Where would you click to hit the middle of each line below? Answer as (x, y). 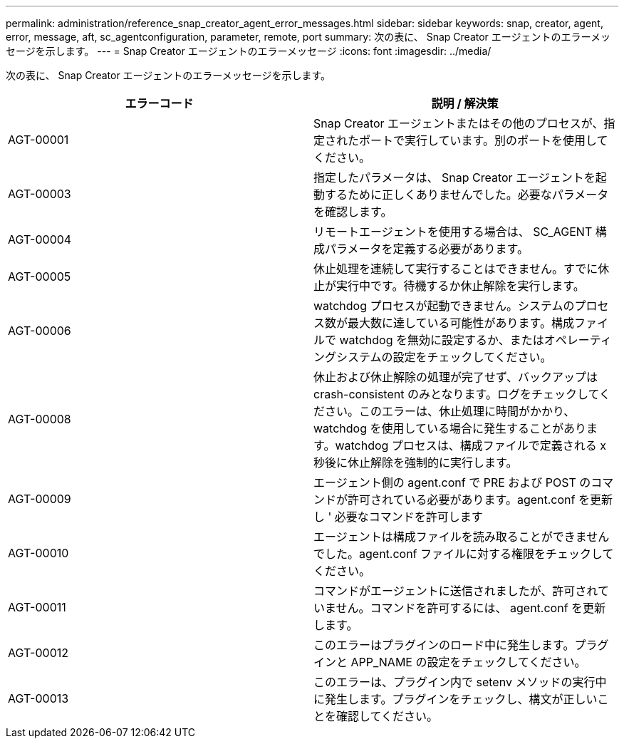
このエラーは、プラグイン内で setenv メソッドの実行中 (460, 682)
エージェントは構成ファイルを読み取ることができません (462, 537)
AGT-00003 (40, 194)
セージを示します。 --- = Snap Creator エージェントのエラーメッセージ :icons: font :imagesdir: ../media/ (249, 51)
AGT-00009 (40, 499)
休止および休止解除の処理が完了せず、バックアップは (456, 377)
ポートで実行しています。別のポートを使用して (484, 140)
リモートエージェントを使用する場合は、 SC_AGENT (453, 232)
